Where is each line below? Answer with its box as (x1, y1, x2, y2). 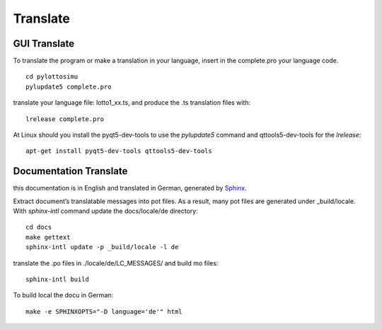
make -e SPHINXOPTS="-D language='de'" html (25, 307, 183, 315)
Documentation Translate (13, 165, 128, 177)
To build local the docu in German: (13, 291, 113, 300)
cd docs (25, 223, 52, 232)
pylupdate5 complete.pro (25, 82, 112, 91)
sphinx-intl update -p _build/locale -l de (25, 243, 179, 251)
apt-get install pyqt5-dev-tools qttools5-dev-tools (25, 147, 212, 155)
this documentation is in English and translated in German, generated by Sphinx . (13, 184, 247, 193)
